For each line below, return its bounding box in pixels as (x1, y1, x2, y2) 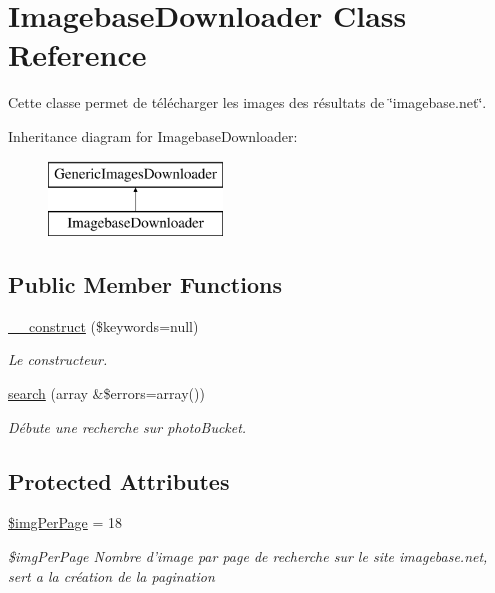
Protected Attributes (8, 465, 230, 496)
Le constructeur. (8, 349, 108, 370)
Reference (8, 34, 147, 75)
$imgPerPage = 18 (8, 512, 122, 533)
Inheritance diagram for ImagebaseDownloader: (8, 125, 298, 146)
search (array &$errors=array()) (8, 383, 205, 404)
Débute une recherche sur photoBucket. (8, 416, 247, 437)
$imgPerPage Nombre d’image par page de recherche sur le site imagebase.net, (8, 546, 488, 567)
